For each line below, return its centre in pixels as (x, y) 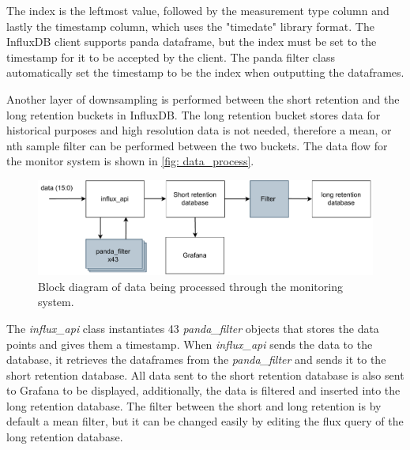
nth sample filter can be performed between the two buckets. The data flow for (197, 145)
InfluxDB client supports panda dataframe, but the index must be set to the (192, 42)
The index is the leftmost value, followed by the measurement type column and (198, 10)
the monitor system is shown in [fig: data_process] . (130, 161)
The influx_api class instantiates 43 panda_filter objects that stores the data (193, 328)
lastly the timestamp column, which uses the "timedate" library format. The (190, 26)
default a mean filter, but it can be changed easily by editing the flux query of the (205, 421)
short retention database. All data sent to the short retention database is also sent (205, 374)
